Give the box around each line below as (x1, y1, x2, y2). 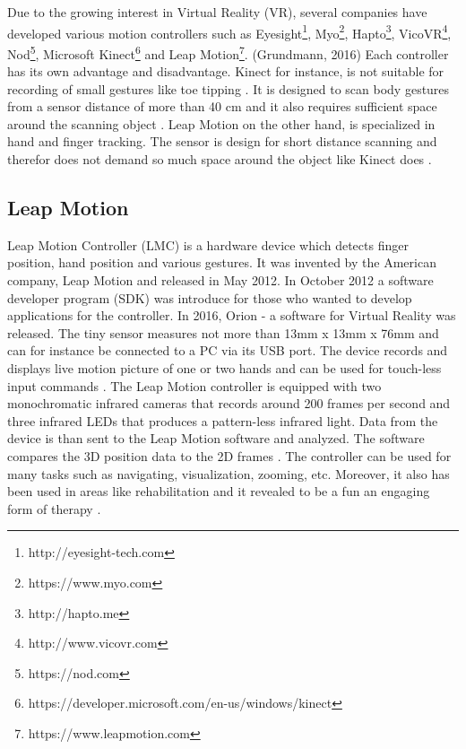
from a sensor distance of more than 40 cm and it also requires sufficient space (7, 97, 437, 116)
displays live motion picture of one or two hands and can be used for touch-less (7, 359, 442, 378)
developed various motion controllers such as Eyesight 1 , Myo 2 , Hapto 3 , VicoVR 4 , (7, 21, 452, 42)
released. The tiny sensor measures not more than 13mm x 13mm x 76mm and (7, 323, 439, 342)
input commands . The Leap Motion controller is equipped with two (7, 376, 382, 395)
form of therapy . (7, 499, 101, 518)
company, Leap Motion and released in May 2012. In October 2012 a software (7, 271, 434, 290)
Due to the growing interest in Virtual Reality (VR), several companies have (7, 3, 427, 21)
